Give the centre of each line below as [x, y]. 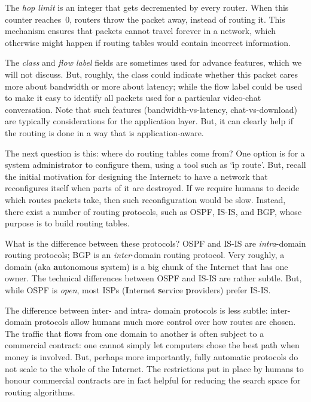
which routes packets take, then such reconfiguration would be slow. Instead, [145, 199]
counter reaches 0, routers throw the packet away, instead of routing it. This [145, 19]
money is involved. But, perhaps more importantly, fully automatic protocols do [152, 357]
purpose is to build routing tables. [67, 223]
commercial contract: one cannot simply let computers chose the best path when [152, 345]
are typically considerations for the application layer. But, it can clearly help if [149, 121]
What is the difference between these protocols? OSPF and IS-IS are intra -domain [155, 243]
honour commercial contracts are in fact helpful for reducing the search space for [153, 380]
